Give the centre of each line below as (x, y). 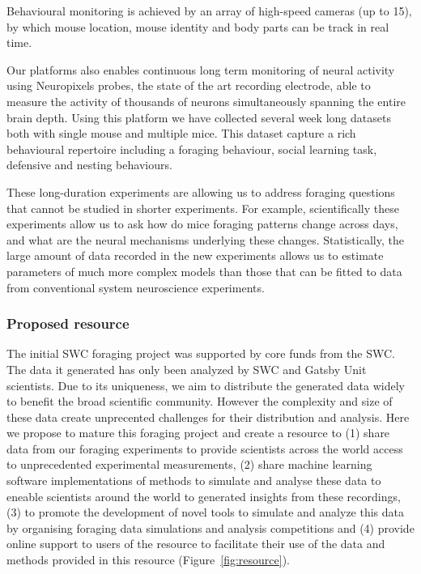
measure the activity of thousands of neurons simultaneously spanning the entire (206, 101)
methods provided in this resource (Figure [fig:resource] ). (148, 560)
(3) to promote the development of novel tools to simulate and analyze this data (206, 512)
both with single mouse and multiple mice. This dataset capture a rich (181, 133)
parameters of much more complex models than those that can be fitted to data (204, 271)
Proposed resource (68, 323)
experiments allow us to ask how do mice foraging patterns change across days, (202, 224)
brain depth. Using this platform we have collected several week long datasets (199, 117)
